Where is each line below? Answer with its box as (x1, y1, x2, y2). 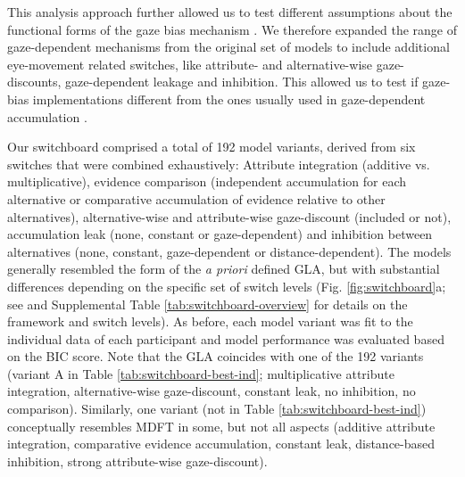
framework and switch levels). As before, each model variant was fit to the (7, 312, 413, 331)
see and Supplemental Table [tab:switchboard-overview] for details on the (7, 294, 408, 313)
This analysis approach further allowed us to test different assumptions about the (7, 3, 453, 21)
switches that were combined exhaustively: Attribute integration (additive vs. (7, 154, 430, 173)
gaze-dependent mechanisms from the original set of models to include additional (7, 37, 450, 56)
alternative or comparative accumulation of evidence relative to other (7, 189, 386, 208)
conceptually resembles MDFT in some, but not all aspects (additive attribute (7, 416, 436, 435)
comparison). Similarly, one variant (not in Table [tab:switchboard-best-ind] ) (7, 399, 427, 418)
